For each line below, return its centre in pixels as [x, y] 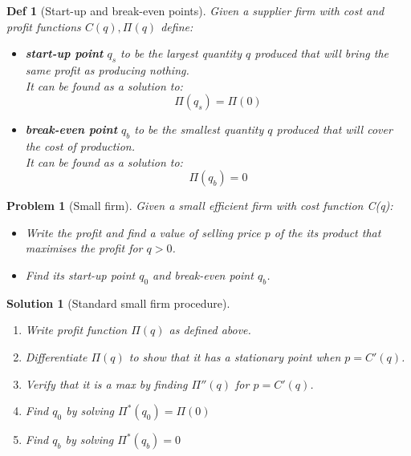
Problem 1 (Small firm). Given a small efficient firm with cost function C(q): [200, 206]
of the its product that [328, 232]
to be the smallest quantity [199, 129]
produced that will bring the [321, 53]
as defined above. [210, 330]
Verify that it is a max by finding [106, 383]
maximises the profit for [84, 248]
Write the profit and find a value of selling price [143, 232]
